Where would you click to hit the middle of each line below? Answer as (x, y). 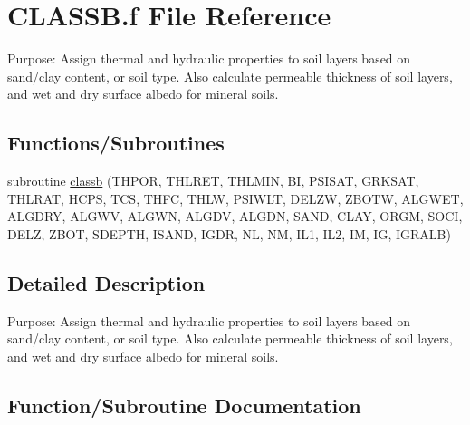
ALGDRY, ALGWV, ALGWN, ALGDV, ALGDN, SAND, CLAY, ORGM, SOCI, (235, 216)
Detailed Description (106, 282)
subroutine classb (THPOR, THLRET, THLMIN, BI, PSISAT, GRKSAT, (213, 181)
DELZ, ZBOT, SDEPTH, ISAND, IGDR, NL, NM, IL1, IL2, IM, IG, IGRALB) (229, 233)
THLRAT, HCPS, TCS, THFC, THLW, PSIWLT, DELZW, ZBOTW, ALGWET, (235, 198)
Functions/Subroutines (116, 143)
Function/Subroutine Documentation (184, 405)
